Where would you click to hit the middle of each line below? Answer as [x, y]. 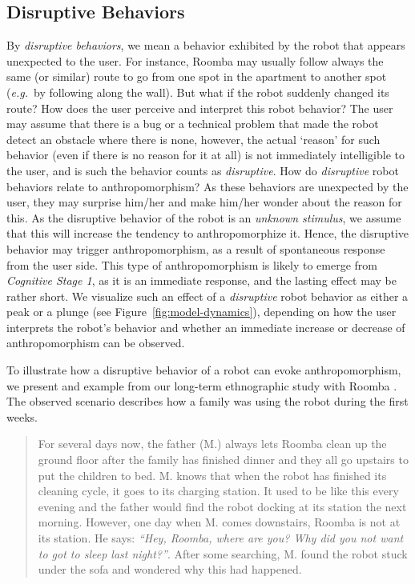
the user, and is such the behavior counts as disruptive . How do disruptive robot [203, 170]
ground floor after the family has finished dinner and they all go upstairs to [223, 460]
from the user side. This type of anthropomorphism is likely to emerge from [192, 264]
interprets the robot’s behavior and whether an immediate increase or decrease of [206, 327]
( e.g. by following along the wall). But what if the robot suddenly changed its [198, 92]
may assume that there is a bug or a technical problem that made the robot [193, 124]
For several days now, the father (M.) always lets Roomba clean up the [212, 444]
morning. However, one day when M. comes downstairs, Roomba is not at [219, 522]
